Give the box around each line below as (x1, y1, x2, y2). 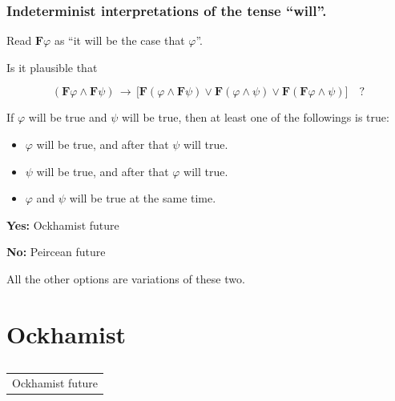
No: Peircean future (6, 243, 106, 260)
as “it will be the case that (54, 32, 185, 49)
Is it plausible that (6, 58, 98, 75)
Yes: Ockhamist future (6, 216, 119, 233)
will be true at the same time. (69, 190, 216, 207)
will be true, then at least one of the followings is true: (121, 109, 389, 126)
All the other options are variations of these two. (6, 270, 245, 287)
